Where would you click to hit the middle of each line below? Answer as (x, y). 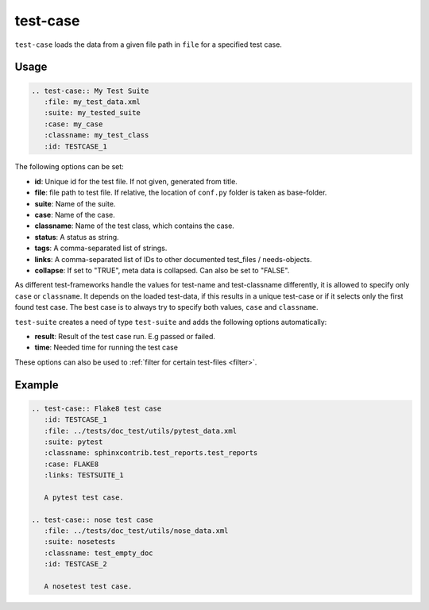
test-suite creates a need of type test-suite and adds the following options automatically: (171, 322)
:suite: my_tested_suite (92, 113)
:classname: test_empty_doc (99, 553)
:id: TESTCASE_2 (75, 564)
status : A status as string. (77, 237)
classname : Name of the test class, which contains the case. (134, 226)
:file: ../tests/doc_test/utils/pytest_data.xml (141, 430)
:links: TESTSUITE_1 (84, 475)
